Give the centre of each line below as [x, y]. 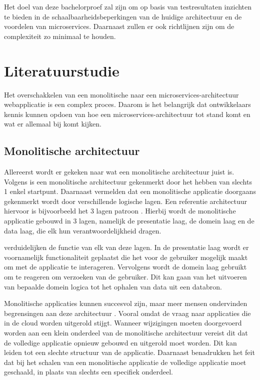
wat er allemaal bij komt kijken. [53, 124]
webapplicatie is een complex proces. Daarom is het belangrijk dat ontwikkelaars [127, 104]
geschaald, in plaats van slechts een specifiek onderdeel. [88, 372]
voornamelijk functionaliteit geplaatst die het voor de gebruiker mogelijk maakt [126, 257]
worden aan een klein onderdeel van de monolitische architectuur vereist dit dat [126, 332]
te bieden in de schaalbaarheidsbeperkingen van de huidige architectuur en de [123, 16]
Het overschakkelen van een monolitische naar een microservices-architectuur [121, 94]
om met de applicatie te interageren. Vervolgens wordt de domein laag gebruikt [125, 267]
